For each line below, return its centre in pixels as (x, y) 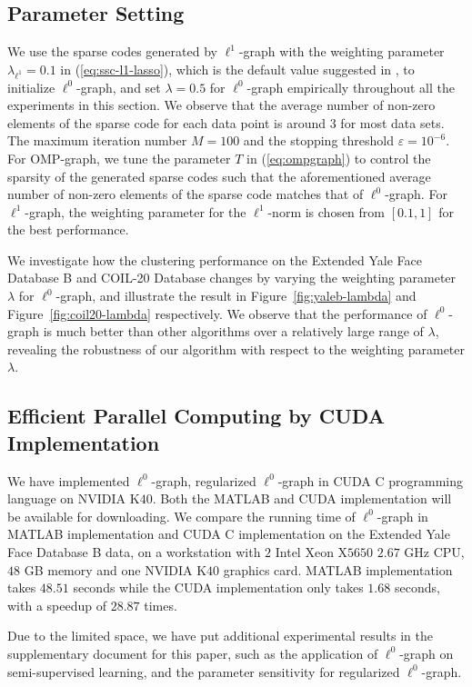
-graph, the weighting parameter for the (136, 211)
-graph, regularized (204, 480)
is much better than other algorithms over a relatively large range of (233, 331)
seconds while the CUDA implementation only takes (218, 587)
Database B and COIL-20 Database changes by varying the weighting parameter (232, 278)
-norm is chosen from (326, 211)
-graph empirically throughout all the (351, 87)
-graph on (427, 653)
